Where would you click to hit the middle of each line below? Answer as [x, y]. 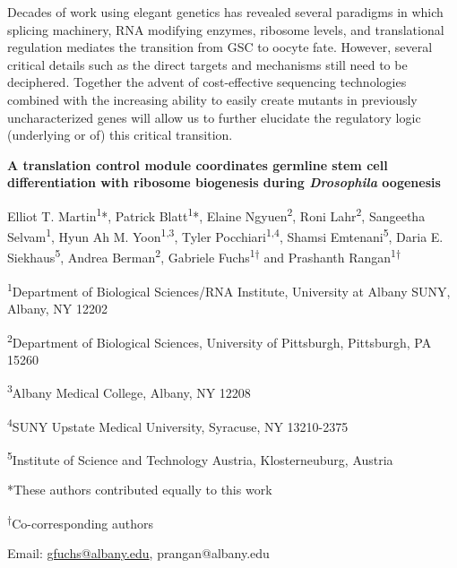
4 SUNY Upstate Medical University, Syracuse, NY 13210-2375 [178, 425]
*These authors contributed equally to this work [140, 490]
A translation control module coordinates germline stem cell [198, 164]
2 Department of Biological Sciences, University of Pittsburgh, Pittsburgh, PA [220, 340]
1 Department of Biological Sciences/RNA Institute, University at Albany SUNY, [229, 289]
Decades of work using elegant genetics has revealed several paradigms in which [225, 12]
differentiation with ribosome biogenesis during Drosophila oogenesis [224, 182]
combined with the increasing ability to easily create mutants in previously [212, 99]
